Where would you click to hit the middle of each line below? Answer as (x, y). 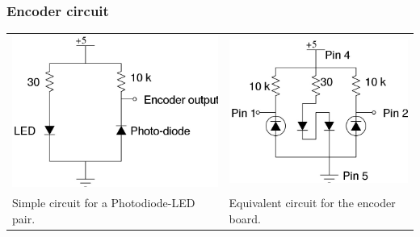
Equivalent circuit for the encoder (312, 203)
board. (245, 218)
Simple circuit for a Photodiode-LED (104, 203)
